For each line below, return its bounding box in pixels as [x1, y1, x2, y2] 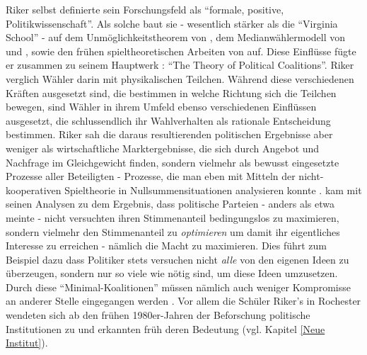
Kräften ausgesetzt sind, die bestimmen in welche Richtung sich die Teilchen [6, 85, 337, 100]
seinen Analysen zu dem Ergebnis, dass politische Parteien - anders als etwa [6, 196, 335, 211]
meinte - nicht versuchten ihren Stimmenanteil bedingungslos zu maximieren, [6, 210, 339, 225]
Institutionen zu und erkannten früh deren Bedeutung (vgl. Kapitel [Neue [6, 321, 325, 336]
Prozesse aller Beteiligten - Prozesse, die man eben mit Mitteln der [6, 169, 296, 184]
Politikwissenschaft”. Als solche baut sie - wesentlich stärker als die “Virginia [6, 16, 338, 30]
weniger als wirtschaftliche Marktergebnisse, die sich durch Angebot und [6, 140, 320, 155]
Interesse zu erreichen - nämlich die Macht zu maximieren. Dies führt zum [6, 238, 327, 253]
